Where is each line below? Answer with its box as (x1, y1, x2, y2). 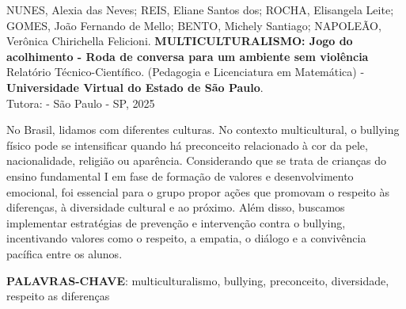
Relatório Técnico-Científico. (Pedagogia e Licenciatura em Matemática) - (6, 63, 365, 80)
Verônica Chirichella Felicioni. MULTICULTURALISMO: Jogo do (6, 32, 353, 49)
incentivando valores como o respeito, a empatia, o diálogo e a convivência (6, 230, 366, 246)
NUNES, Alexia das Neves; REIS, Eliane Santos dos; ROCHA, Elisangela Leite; (6, 2, 394, 17)
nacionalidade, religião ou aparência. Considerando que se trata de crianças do (6, 152, 386, 169)
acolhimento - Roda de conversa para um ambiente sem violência (6, 48, 369, 64)
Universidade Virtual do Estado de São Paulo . (6, 78, 264, 95)
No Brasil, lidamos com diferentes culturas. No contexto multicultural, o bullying (6, 121, 400, 138)
